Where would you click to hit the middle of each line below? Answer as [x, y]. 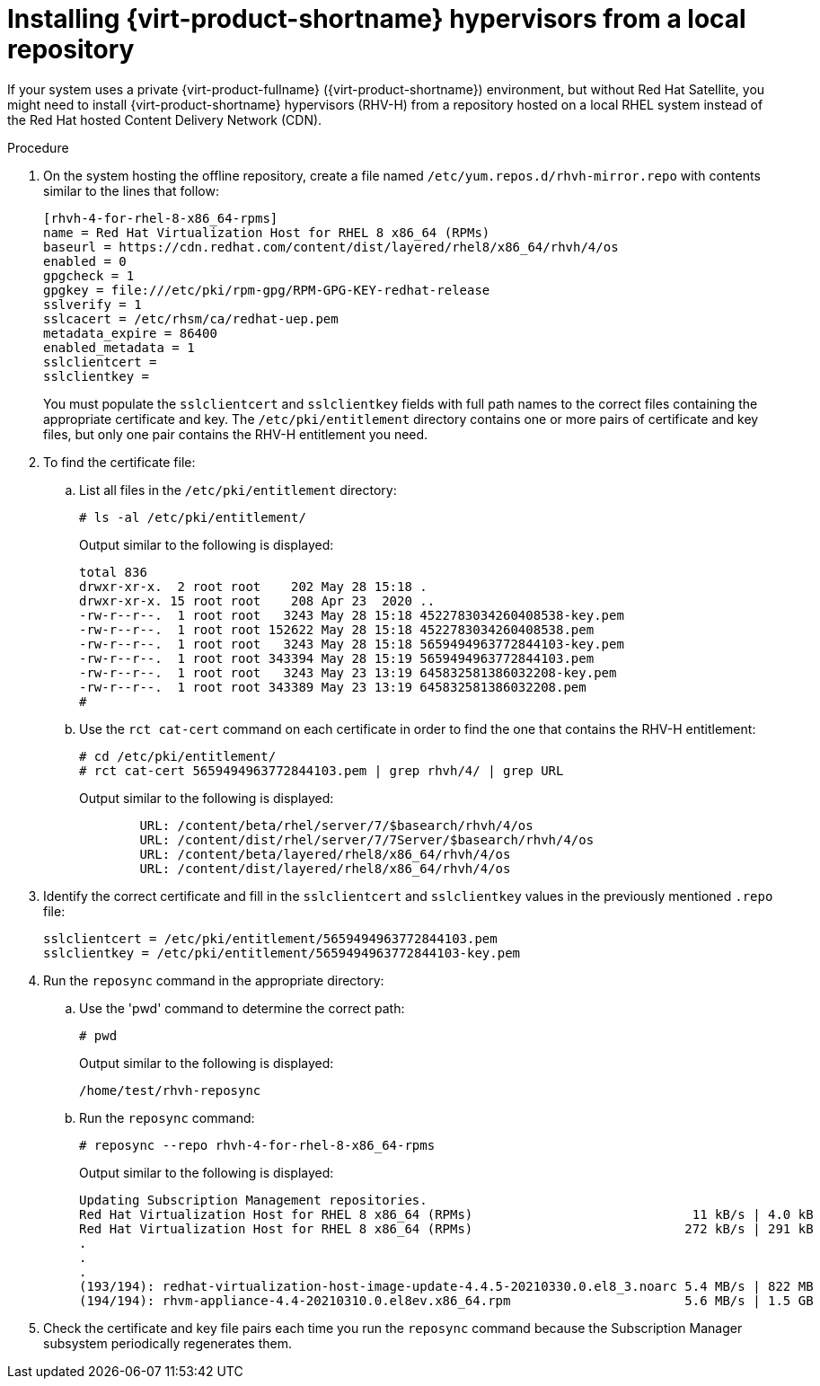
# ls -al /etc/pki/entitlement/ [193, 517]
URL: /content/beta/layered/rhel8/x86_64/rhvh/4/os [325, 854]
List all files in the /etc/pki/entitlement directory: [238, 490]
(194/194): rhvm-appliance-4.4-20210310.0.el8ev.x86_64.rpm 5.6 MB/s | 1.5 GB [446, 1300]
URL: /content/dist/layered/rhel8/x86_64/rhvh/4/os [325, 868]
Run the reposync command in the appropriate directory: [214, 980]
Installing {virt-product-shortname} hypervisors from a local [377, 19]
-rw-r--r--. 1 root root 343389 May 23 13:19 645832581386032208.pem [333, 687]
